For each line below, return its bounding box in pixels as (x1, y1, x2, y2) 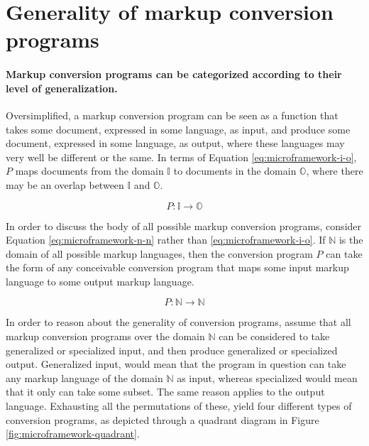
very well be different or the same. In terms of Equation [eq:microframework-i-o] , (6, 149, 357, 164)
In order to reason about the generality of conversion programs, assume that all (6, 315, 351, 330)
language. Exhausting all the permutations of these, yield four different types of (6, 398, 352, 413)
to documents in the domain (173, 163, 297, 178)
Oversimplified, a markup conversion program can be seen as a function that (6, 107, 338, 122)
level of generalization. (6, 80, 118, 95)
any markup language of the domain (6, 370, 163, 385)
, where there (306, 163, 363, 178)
